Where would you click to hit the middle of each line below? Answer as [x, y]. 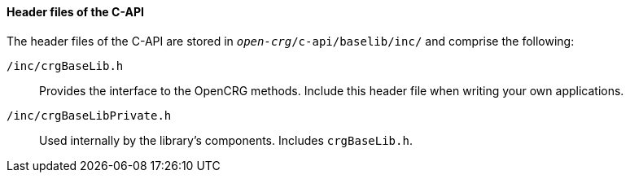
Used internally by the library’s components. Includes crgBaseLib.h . [226, 140]
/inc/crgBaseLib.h [65, 65]
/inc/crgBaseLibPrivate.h [89, 115]
